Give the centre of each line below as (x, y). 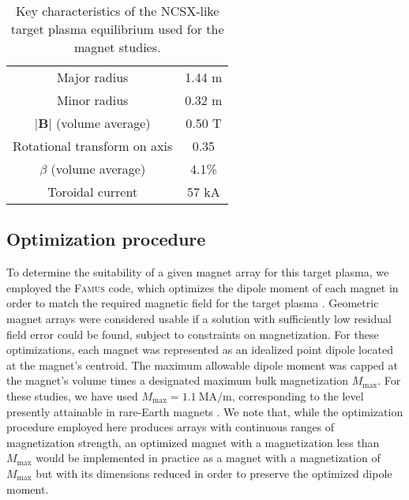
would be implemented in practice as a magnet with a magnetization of (208, 458)
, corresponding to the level (298, 395)
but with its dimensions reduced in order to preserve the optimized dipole (214, 473)
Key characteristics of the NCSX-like (117, 11)
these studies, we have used (72, 395)
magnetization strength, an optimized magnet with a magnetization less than (193, 442)
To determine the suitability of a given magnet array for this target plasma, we (198, 272)
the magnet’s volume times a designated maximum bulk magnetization (178, 380)
